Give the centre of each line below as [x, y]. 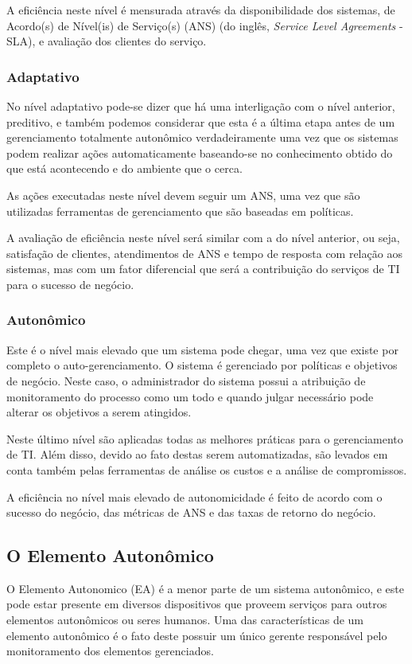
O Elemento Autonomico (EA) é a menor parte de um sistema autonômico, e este [205, 588]
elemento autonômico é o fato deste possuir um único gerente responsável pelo [197, 635]
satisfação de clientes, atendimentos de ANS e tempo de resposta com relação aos [204, 253]
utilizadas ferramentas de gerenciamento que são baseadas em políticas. [180, 211]
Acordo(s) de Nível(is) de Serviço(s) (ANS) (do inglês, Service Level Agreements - [205, 25]
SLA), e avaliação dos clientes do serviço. [107, 41]
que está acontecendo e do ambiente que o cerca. [124, 168]
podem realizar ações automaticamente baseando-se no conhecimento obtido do [200, 152]
